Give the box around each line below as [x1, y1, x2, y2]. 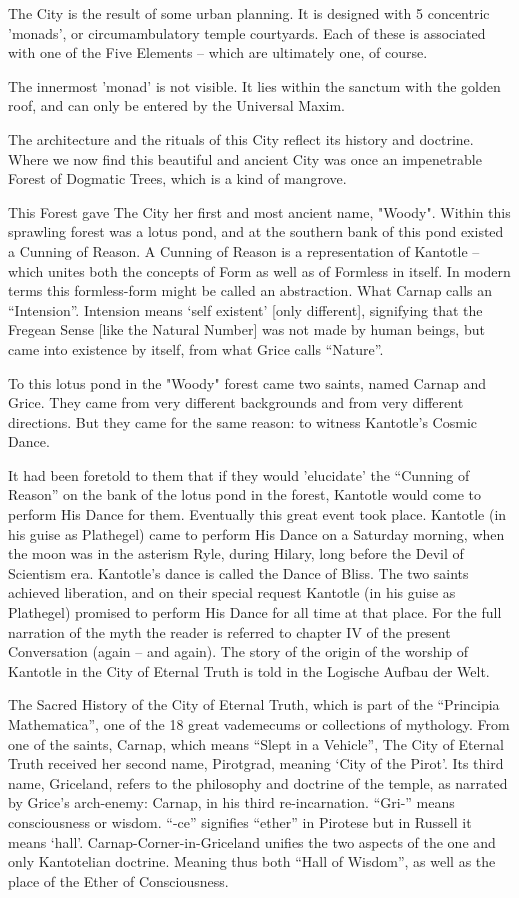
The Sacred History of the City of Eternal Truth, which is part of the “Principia [8, 694, 500, 715]
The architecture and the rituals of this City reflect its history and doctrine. [8, 128, 474, 149]
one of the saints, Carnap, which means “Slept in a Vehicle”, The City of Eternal [8, 733, 504, 754]
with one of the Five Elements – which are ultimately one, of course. [8, 42, 428, 63]
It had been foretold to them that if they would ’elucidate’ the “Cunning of [8, 464, 470, 485]
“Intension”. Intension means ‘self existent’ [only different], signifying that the [8, 299, 483, 320]
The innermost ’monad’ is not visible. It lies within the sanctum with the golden [8, 75, 501, 96]
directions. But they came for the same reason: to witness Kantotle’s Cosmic [8, 411, 477, 432]
